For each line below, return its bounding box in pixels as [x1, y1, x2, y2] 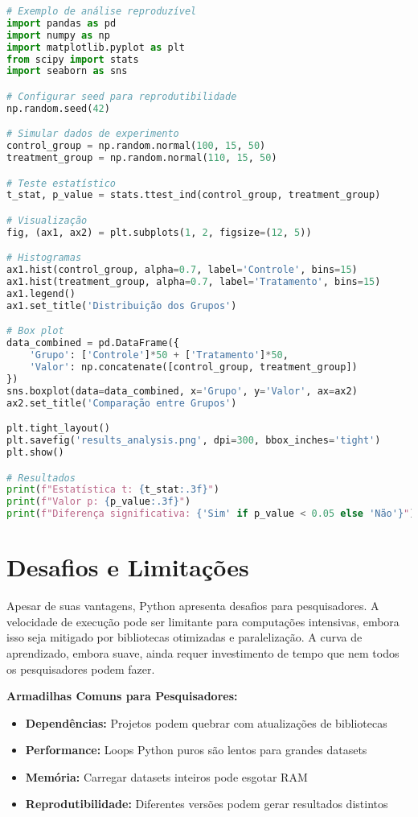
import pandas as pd [6, 17, 117, 29]
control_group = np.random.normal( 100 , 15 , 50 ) [6, 140, 266, 152]
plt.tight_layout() [6, 423, 110, 435]
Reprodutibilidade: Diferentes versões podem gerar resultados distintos [25, 795, 388, 812]
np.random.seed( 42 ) [6, 102, 110, 114]
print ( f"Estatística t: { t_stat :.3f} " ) [6, 484, 219, 496]
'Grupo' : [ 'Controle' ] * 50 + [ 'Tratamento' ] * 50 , [29, 349, 289, 361]
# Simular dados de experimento [6, 128, 179, 140]
